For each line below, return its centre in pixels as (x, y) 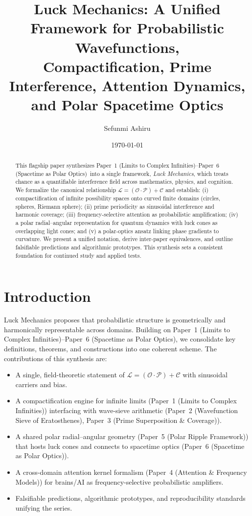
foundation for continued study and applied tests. (78, 255)
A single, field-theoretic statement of (70, 375)
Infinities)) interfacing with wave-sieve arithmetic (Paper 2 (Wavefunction (127, 410)
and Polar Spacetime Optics (127, 105)
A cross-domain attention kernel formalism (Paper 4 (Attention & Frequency (131, 472)
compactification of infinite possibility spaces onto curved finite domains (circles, (118, 198)
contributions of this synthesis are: (56, 358)
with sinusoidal (205, 375)
